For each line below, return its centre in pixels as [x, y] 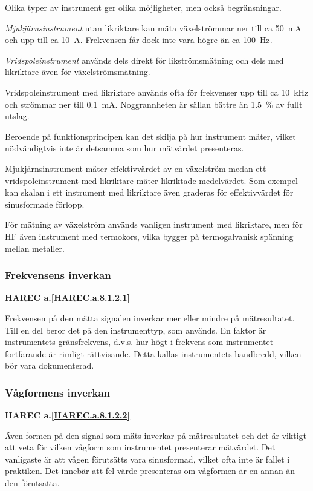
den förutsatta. [32, 483]
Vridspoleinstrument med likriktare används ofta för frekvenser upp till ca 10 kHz [157, 92]
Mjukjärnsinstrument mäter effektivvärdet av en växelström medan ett [136, 168]
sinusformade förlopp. [45, 204]
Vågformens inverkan [58, 392]
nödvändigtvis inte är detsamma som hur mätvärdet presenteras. [124, 148]
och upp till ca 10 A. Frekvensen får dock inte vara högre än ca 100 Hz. [139, 40]
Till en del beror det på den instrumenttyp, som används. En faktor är [136, 330]
